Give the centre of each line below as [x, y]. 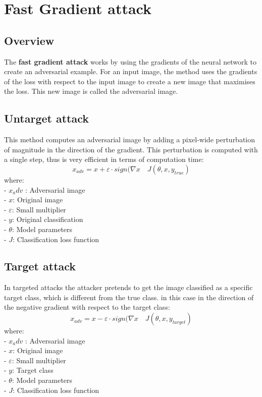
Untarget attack [47, 118]
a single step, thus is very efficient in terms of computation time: [104, 159]
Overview [29, 40]
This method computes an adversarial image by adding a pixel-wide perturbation [130, 139]
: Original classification [48, 219]
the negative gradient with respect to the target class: [87, 307]
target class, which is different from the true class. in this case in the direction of [129, 297]
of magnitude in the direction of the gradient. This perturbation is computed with [131, 149]
